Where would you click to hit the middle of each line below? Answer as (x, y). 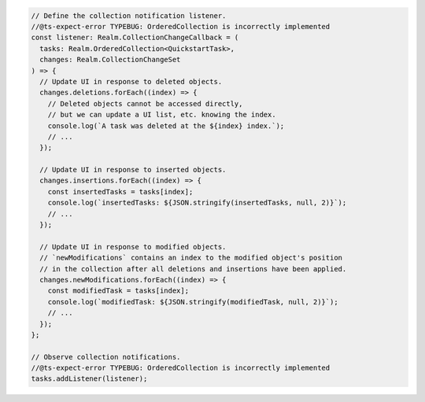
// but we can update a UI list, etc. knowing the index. (162, 115)
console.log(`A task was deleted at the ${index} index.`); (166, 125)
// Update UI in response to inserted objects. (133, 170)
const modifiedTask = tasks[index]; (118, 291)
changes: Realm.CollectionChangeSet (110, 60)
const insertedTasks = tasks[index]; (120, 192)
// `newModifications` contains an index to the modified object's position (191, 258)
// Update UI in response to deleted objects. (131, 81)
